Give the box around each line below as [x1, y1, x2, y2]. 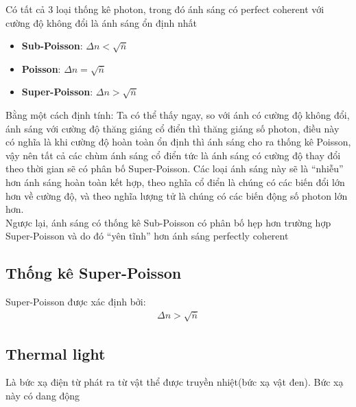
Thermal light [5, 342, 106, 364]
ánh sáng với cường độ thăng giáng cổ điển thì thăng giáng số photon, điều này [5, 121, 340, 135]
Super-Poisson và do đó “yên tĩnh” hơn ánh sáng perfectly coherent [5, 229, 289, 243]
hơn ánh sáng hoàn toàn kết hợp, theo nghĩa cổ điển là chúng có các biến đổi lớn [5, 174, 345, 189]
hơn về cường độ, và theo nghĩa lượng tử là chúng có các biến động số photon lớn [5, 188, 348, 202]
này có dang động [5, 388, 80, 403]
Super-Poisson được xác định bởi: [5, 294, 146, 309]
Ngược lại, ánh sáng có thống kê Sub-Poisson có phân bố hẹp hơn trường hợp [5, 215, 331, 229]
